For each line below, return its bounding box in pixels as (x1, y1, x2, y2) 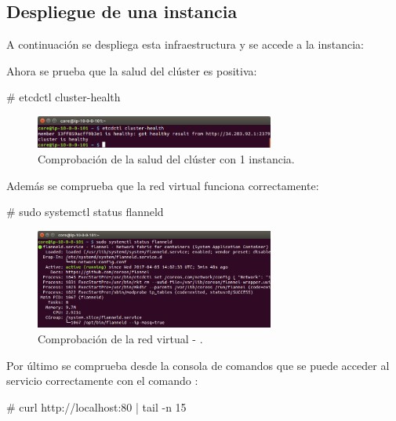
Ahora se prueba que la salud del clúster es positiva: (6, 62, 257, 79)
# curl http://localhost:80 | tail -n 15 (6, 398, 187, 415)
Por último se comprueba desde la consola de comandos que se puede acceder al (6, 357, 390, 373)
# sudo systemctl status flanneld (6, 203, 164, 220)
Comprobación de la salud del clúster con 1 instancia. (38, 150, 295, 167)
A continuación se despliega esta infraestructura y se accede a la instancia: (6, 36, 364, 53)
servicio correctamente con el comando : (6, 372, 198, 389)
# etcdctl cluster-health (6, 89, 121, 105)
